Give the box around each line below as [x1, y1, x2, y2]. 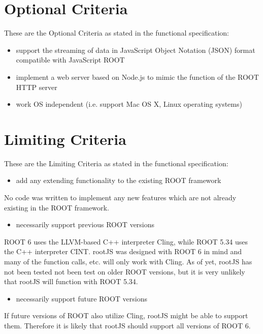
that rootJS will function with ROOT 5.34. [4, 276, 138, 287]
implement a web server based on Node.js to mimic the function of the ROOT [16, 71, 259, 82]
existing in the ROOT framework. [4, 202, 109, 212]
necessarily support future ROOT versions [16, 293, 147, 303]
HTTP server [16, 81, 57, 92]
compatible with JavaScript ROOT [16, 54, 125, 65]
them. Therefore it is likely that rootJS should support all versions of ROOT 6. [4, 320, 251, 330]
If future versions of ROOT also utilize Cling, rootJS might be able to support [4, 310, 248, 321]
